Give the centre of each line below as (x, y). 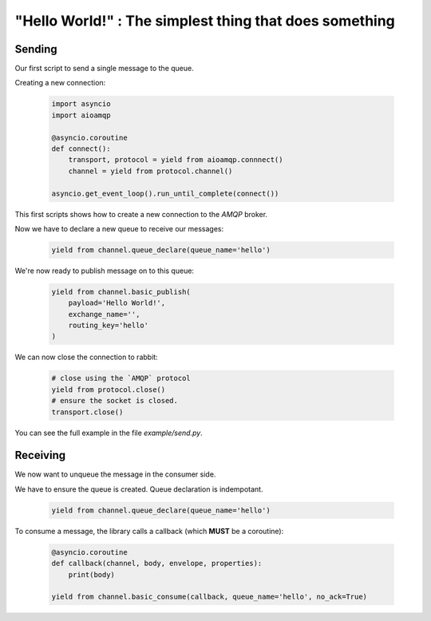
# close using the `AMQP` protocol (121, 378)
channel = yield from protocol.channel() (150, 171)
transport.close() (87, 412)
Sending (36, 49)
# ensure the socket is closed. (115, 401)
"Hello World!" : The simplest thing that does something (205, 21)
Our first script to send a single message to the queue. (105, 69)
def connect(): (81, 149)
